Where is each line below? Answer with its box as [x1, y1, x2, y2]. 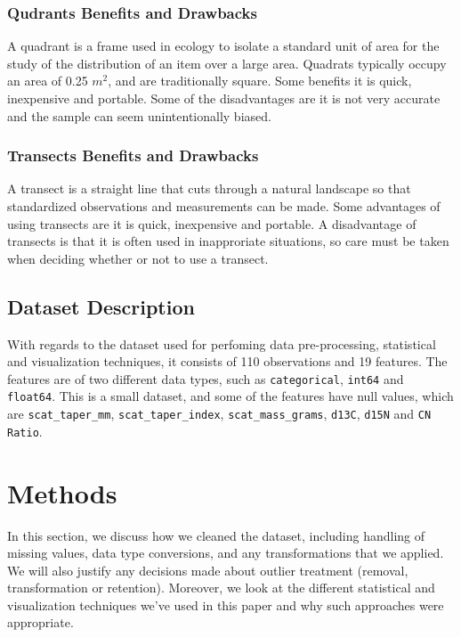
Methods [7, 474, 117, 510]
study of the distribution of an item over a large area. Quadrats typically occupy [7, 53, 447, 72]
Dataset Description [7, 292, 195, 320]
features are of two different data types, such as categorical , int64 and [7, 369, 404, 388]
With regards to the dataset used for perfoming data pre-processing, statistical [7, 334, 436, 353]
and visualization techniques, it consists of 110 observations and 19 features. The [7, 352, 448, 371]
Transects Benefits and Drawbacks [7, 144, 259, 167]
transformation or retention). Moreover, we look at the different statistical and [7, 578, 435, 597]
